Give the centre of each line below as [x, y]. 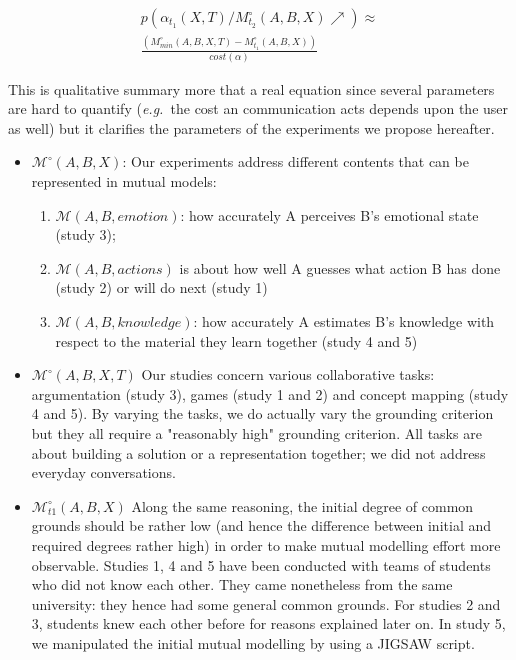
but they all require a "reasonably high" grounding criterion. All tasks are [256, 433]
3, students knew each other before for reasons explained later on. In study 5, [268, 623]
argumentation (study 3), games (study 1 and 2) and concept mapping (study [270, 393]
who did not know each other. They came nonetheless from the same [242, 584]
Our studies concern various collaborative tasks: [288, 374]
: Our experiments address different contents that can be [295, 161]
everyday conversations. [103, 472]
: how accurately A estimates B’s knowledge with [344, 321]
